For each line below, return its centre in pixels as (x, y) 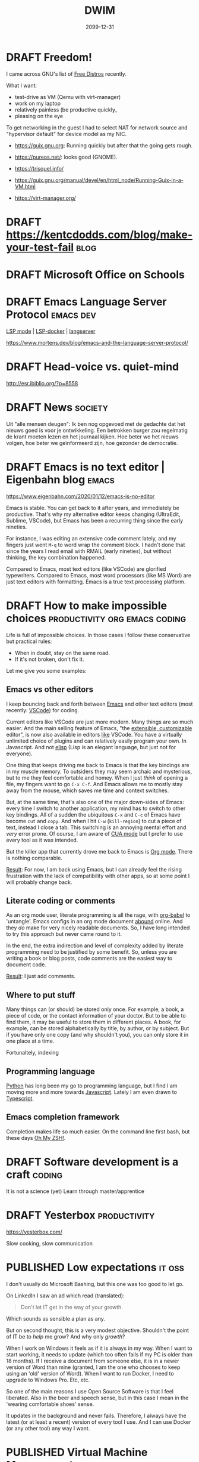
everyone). (19, 753)
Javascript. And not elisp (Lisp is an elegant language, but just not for (91, 747)
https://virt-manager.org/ (45, 198)
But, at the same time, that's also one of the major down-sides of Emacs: (95, 802)
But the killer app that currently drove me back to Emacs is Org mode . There (99, 851)
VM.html (25, 186)
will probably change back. (39, 882)
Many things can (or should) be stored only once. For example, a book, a (95, 1009)
